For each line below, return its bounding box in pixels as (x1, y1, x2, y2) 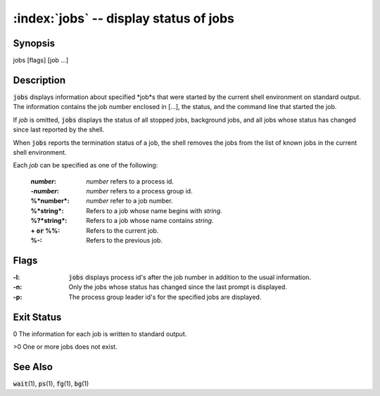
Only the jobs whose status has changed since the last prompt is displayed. (68, 283, 288, 291)
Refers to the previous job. (86, 236, 163, 245)
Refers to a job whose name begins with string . (86, 206, 223, 215)
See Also (13, 361, 53, 373)
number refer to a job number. (86, 197, 173, 205)
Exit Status (13, 311, 62, 323)
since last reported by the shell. (13, 125, 105, 134)
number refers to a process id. (86, 177, 174, 186)
